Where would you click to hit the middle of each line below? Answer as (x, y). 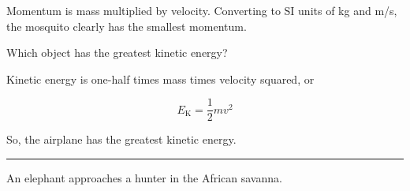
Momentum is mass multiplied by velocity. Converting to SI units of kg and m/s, (202, 10)
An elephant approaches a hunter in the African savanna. (144, 178)
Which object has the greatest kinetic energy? (117, 52)
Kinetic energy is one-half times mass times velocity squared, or (160, 79)
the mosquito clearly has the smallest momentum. (127, 26)
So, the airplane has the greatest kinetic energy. (121, 139)
